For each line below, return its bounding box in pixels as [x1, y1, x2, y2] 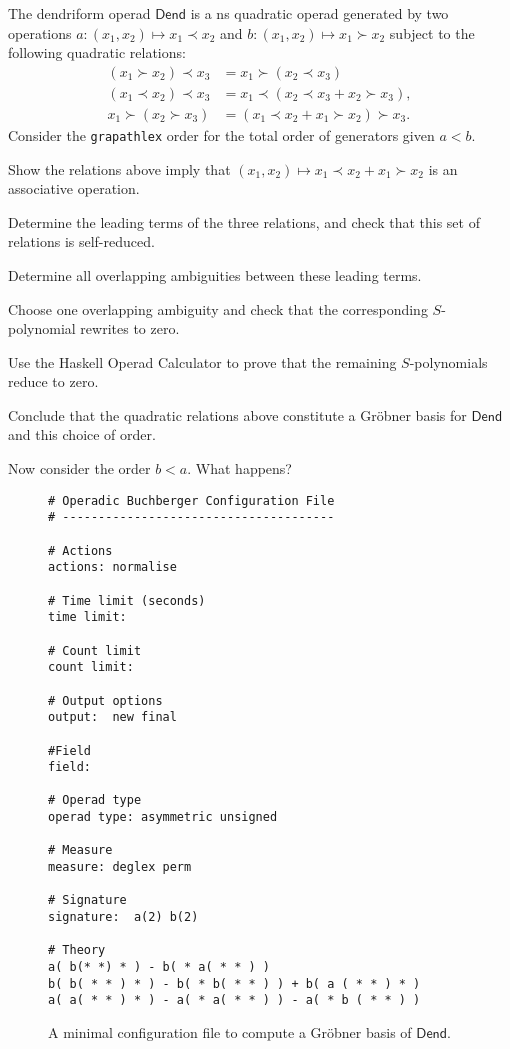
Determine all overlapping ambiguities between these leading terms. [8, 264, 422, 285]
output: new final [48, 710, 177, 725]
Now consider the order [8, 458, 151, 479]
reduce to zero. [8, 371, 99, 392]
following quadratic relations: [8, 42, 186, 63]
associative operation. [8, 178, 140, 199]
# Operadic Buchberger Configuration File [48, 493, 335, 508]
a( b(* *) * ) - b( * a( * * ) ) [48, 960, 270, 975]
